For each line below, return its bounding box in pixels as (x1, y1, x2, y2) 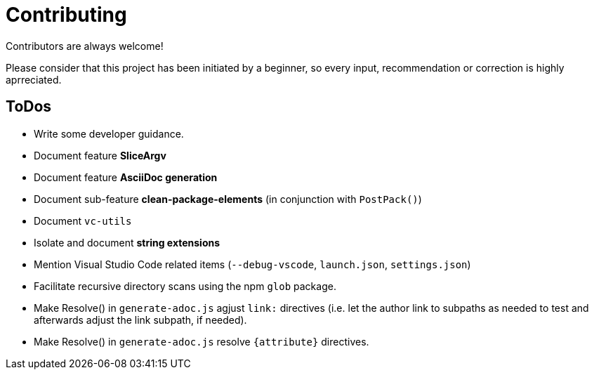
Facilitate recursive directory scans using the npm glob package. (34, 279, 336, 292)
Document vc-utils (34, 214, 132, 227)
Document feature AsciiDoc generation (34, 171, 218, 183)
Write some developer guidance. (34, 127, 184, 140)
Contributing (6, 3, 127, 27)
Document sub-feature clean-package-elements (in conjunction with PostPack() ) (34, 192, 422, 205)
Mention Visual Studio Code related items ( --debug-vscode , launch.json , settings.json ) (34, 258, 471, 270)
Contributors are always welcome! (6, 39, 164, 52)
